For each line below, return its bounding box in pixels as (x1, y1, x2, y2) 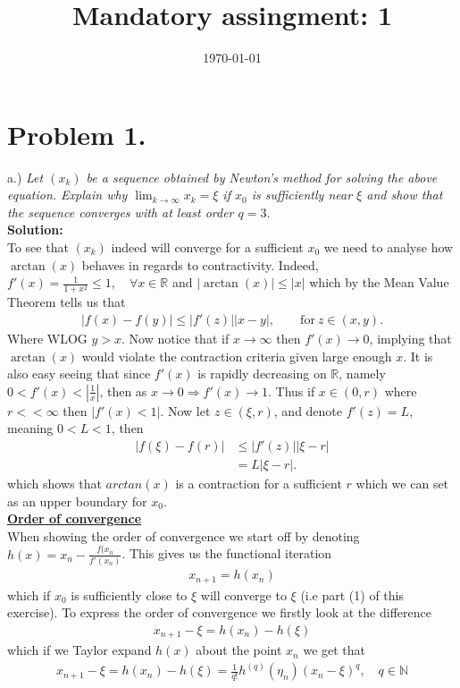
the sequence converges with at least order (7, 202, 234, 221)
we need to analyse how (323, 238, 454, 257)
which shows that (7, 474, 102, 493)
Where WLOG (7, 328, 88, 347)
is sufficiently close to (71, 585, 188, 604)
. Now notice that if (121, 328, 230, 347)
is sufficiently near (251, 185, 353, 204)
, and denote (273, 401, 343, 420)
